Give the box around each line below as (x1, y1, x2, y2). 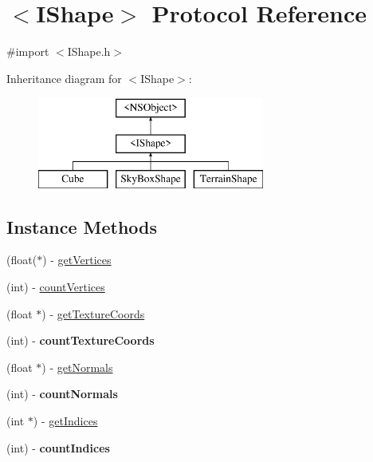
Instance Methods (6, 214, 157, 239)
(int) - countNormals (6, 385, 118, 402)
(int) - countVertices (6, 278, 105, 295)
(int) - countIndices (6, 439, 110, 456)
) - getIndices (33, 413, 98, 429)
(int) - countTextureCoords (6, 332, 155, 349)
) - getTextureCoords (41, 305, 145, 322)
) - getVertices (42, 251, 112, 268)
